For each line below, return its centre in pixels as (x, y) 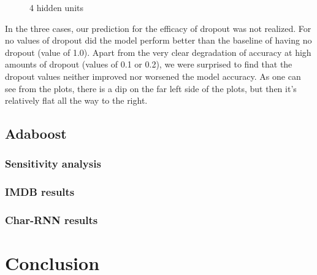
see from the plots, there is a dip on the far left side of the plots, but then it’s (151, 88)
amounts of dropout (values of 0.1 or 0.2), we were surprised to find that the (149, 64)
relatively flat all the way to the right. (76, 100)
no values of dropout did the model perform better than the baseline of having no (158, 40)
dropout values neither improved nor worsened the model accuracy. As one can (153, 76)
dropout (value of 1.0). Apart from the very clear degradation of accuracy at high (158, 52)
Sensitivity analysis (53, 164)
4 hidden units (56, 7)
